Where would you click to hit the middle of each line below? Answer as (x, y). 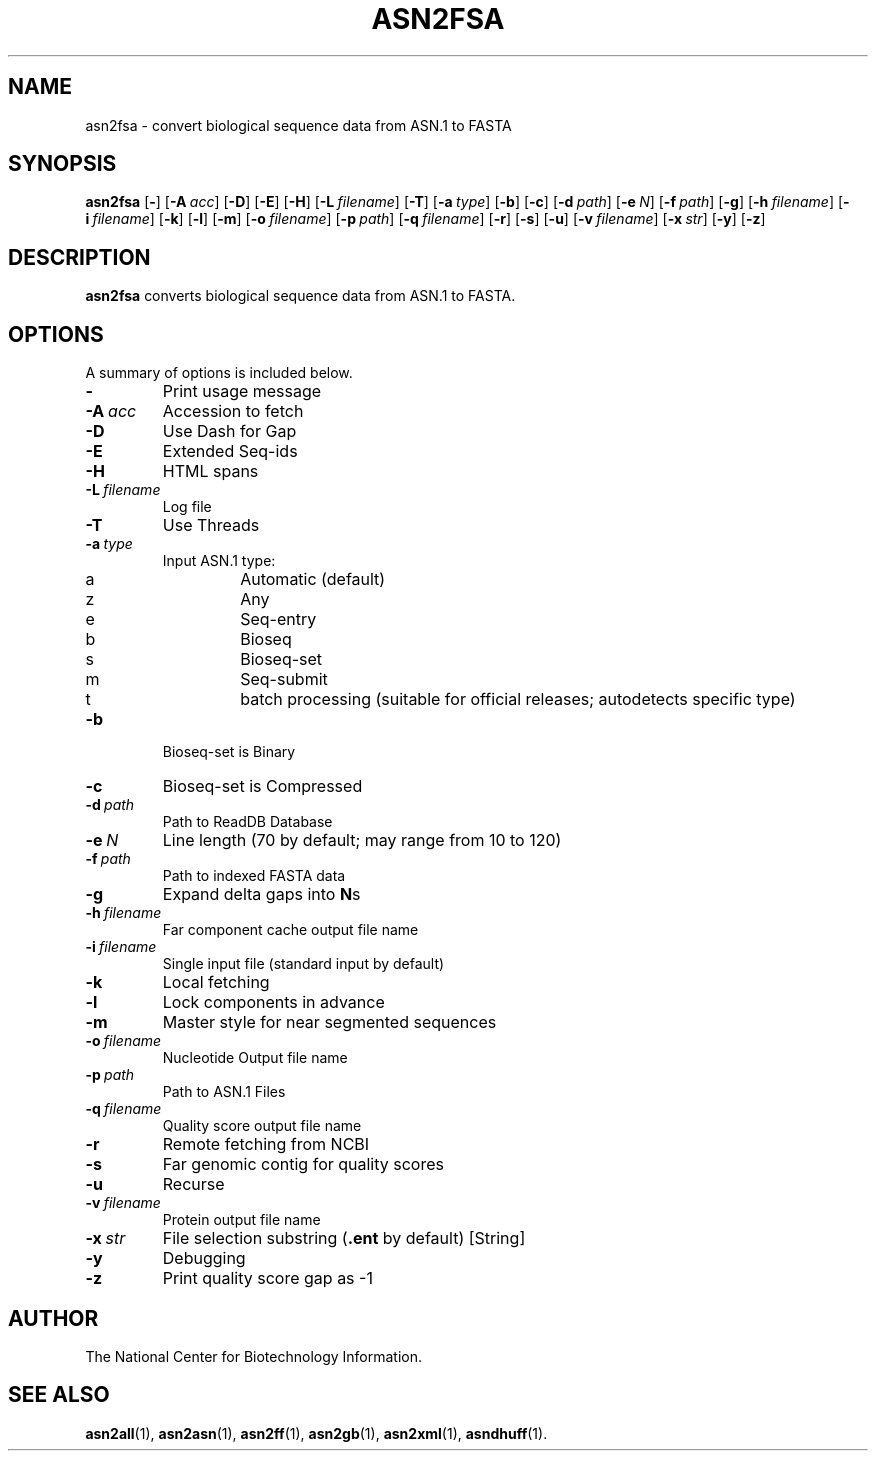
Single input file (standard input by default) (303, 964)
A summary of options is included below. (219, 373)
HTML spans (210, 471)
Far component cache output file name (290, 930)
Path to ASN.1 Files (224, 1092)
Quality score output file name (262, 1126)
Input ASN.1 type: (219, 561)
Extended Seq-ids (230, 451)
